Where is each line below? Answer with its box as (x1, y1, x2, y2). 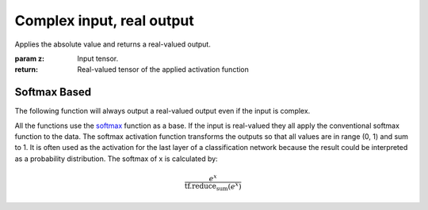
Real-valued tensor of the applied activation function (77, 65, 250, 74)
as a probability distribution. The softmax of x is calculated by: (14, 154, 218, 163)
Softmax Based (14, 85, 91, 99)
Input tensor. (77, 54, 119, 63)
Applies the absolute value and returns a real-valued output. (14, 39, 212, 49)
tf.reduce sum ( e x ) (184, 180, 242, 193)
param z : (14, 54, 45, 63)
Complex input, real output (14, 12, 194, 29)
